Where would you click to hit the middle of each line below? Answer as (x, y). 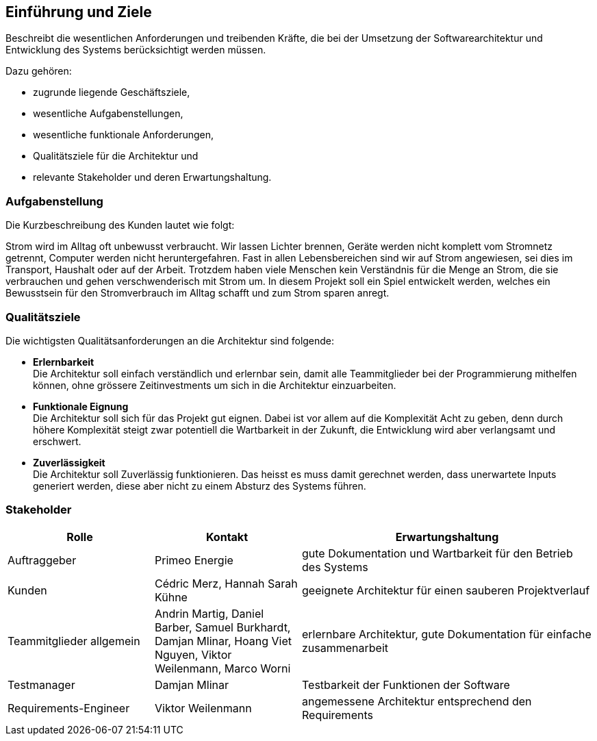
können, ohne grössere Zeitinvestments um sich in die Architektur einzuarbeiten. (215, 385)
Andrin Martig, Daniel (209, 613)
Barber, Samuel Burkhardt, (223, 627)
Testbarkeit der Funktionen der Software (406, 685)
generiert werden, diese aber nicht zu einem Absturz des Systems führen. (200, 486)
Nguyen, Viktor (193, 654)
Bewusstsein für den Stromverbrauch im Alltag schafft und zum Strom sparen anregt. (198, 293)
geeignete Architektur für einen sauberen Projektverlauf (446, 590)
